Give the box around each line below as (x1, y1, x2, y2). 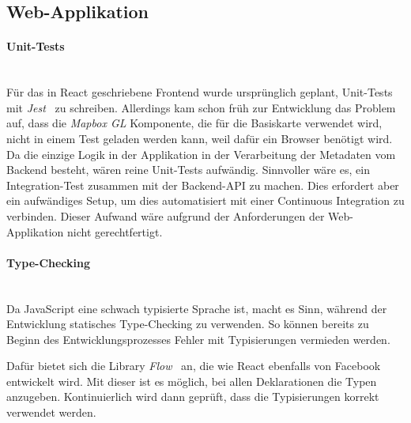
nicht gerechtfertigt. (67, 223, 163, 240)
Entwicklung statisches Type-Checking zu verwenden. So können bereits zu (6, 315, 369, 332)
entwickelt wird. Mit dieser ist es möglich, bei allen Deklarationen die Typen (6, 372, 377, 389)
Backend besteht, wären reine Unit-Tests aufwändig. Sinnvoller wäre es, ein (6, 161, 370, 178)
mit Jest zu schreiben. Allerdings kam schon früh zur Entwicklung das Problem (6, 99, 396, 115)
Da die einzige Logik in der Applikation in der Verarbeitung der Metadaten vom (6, 145, 396, 162)
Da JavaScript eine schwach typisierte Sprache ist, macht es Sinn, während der (6, 300, 387, 316)
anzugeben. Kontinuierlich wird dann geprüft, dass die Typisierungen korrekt (6, 388, 379, 405)
